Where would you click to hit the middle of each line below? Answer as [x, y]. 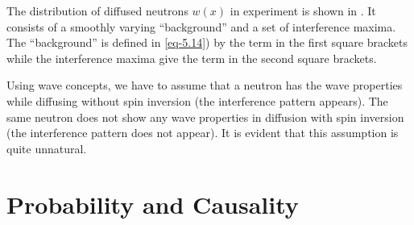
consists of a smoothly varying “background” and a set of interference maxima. [201, 26]
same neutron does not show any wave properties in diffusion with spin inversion [205, 117]
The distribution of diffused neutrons [97, 10]
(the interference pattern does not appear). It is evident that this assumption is [203, 133]
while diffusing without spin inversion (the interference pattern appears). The [197, 100]
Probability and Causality [153, 204]
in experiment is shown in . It [303, 10]
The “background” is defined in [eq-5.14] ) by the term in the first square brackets [207, 42]
